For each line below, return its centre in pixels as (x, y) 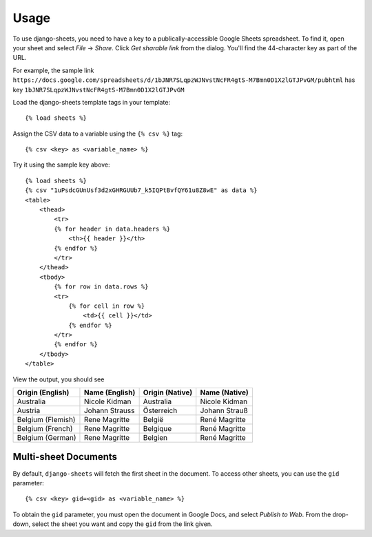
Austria (29, 411)
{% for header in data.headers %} (112, 229)
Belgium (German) (46, 438)
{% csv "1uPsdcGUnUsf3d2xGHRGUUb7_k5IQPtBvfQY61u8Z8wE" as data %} (141, 190)
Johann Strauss (109, 411)
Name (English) (110, 392)
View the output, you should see (59, 379)
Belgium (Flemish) (46, 420)
